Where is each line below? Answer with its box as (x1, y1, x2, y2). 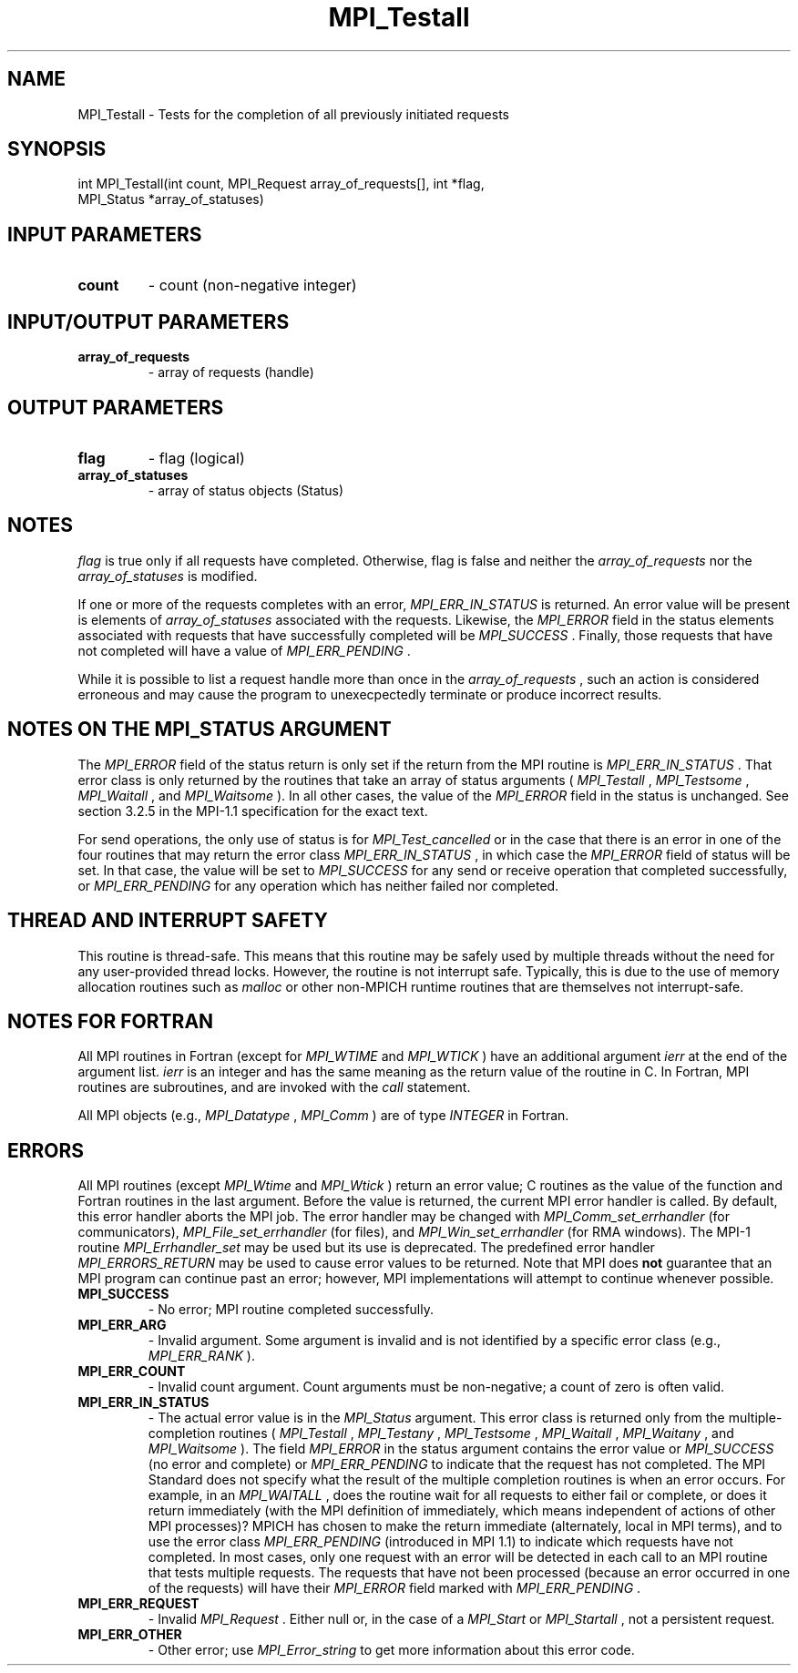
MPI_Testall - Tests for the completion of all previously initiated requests (77, 106, 509, 122)
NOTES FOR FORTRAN (7, 1009, 214, 1033)
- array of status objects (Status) (148, 482, 344, 498)
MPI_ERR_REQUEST (77, 1596, 199, 1612)
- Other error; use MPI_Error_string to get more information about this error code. (148, 1642, 635, 1658)
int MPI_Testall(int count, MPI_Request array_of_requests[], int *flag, (77, 176, 485, 192)
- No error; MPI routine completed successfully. (148, 1301, 435, 1318)
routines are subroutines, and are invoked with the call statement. (77, 1079, 471, 1096)
